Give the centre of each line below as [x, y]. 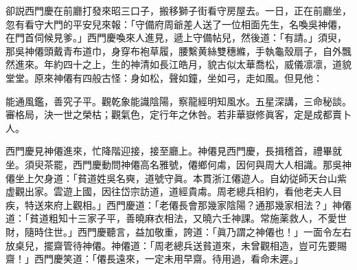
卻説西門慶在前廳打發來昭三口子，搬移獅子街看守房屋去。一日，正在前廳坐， [178, 10]
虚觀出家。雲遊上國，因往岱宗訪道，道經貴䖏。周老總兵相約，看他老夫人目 [174, 191]
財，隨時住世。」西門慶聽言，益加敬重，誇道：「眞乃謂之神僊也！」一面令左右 [178, 231]
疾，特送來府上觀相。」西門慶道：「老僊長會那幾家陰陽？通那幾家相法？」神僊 [178, 204]
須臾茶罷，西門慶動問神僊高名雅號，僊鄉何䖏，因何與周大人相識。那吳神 [188, 164]
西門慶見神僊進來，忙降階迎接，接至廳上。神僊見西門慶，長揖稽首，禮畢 [169, 151]
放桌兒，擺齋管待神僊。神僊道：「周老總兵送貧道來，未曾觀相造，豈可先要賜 [176, 245]
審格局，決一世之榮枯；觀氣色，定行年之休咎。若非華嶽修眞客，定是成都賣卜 [178, 114]
